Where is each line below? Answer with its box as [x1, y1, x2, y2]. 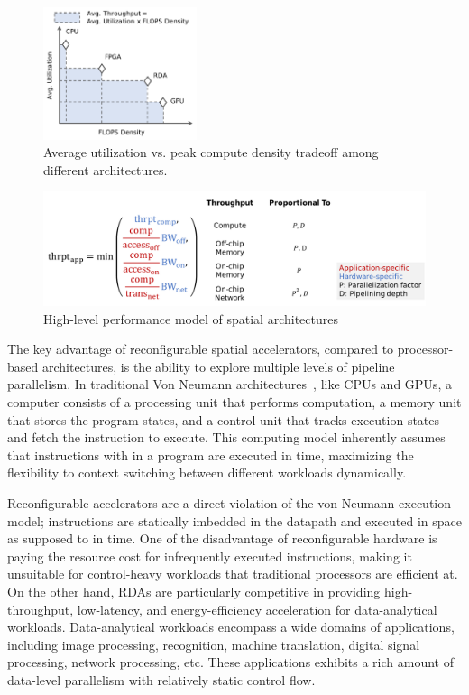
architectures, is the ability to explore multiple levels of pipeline [41, 357, 395, 375]
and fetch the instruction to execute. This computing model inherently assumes [7, 428, 446, 447]
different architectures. [43, 160, 168, 179]
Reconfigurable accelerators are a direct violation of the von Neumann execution [7, 494, 452, 513]
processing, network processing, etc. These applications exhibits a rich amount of [7, 653, 454, 672]
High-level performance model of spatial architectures [43, 309, 338, 328]
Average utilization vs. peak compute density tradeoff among [43, 143, 379, 162]
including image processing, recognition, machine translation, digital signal [7, 635, 420, 653]
